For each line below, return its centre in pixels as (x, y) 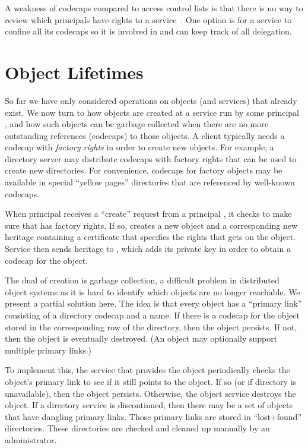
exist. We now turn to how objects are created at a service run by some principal (152, 112)
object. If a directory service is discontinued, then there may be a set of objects (149, 405)
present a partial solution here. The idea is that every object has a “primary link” (153, 303)
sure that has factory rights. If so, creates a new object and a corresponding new (151, 225)
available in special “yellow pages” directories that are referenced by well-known (150, 182)
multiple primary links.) (48, 350)
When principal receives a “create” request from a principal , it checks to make (148, 214)
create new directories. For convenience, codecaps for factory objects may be (144, 170)
